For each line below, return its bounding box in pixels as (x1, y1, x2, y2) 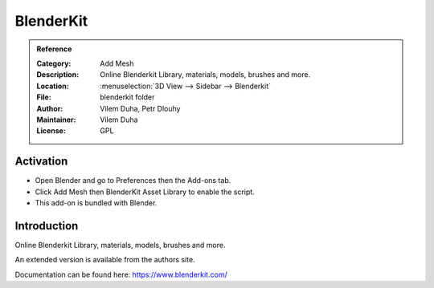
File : (36, 92, 51, 102)
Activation (14, 155, 68, 168)
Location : (36, 81, 69, 91)
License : (36, 126, 66, 136)
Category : (36, 59, 72, 68)
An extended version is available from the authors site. (14, 255, 196, 265)
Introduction (14, 219, 79, 233)
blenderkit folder (100, 92, 155, 102)
